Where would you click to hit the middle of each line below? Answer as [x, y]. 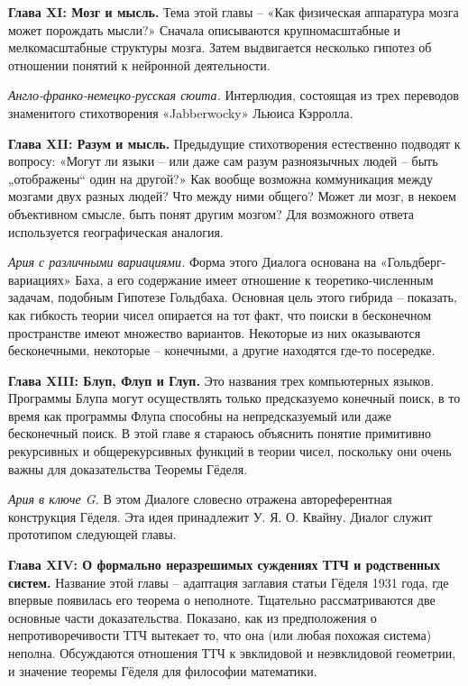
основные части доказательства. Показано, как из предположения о [193, 617]
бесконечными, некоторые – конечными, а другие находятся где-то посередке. [222, 350]
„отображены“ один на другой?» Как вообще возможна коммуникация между [220, 178]
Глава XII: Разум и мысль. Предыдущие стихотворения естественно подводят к [234, 143]
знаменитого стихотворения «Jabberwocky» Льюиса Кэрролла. [181, 112]
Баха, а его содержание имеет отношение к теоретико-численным [254, 279]
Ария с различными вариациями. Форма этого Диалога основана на [193, 262]
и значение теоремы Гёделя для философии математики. [163, 670]
